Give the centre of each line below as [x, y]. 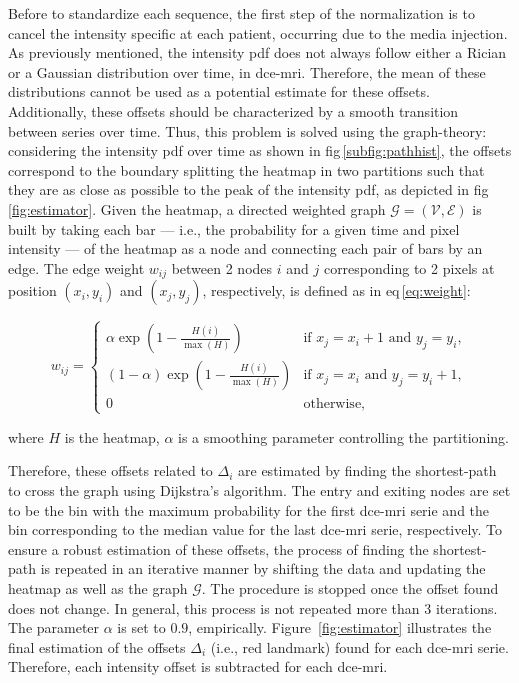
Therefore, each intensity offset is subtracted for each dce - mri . [198, 666]
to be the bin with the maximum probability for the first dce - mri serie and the [249, 509]
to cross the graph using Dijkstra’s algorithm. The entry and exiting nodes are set [259, 489]
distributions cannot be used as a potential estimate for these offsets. [219, 91]
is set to [141, 627]
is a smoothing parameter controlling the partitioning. [343, 436]
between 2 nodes [222, 267]
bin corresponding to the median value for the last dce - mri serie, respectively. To [255, 529]
